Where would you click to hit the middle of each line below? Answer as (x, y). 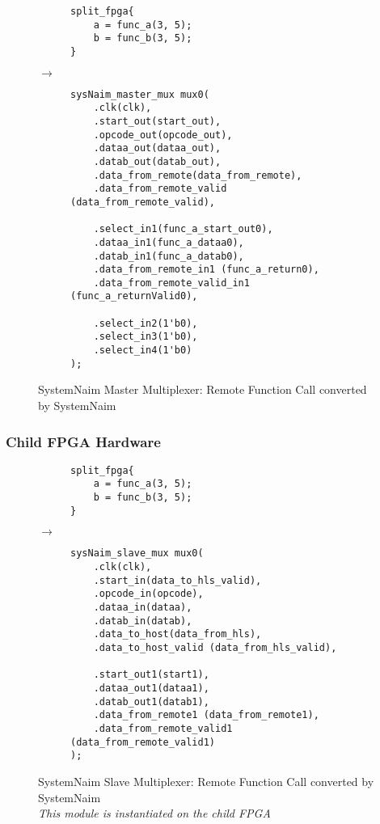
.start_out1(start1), (151, 675)
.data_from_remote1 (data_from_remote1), (206, 715)
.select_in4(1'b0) (143, 351)
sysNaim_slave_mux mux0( (137, 554)
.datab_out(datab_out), (157, 161)
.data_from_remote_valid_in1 (171, 283)
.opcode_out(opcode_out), (163, 135)
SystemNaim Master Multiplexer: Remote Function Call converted (203, 389)
